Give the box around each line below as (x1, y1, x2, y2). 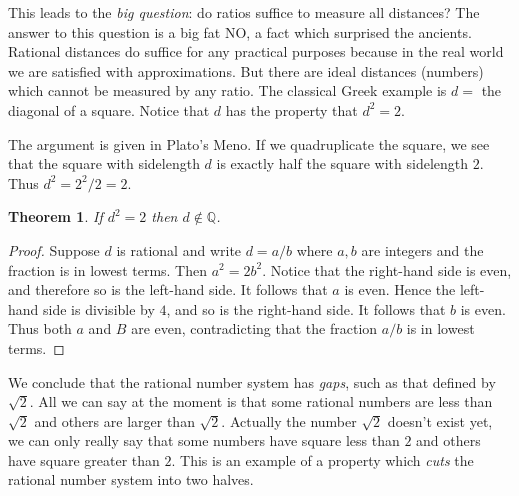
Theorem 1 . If (8, 206, 103, 227)
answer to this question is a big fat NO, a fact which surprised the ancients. (8, 21, 472, 42)
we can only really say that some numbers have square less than (8, 430, 400, 451)
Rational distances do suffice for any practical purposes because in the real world (8, 41, 504, 62)
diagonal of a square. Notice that (8, 99, 210, 120)
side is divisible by (43, 298, 155, 319)
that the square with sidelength (8, 153, 200, 174)
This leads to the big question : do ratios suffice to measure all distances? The (8, 2, 480, 22)
